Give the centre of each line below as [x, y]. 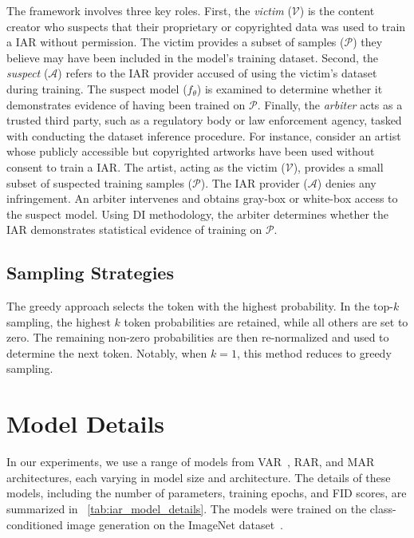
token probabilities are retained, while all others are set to [266, 321]
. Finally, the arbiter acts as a [330, 104]
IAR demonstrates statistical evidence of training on [134, 229]
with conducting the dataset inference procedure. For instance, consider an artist [204, 135]
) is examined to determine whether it [290, 88]
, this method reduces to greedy [314, 352]
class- [383, 508]
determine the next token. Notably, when [107, 352]
